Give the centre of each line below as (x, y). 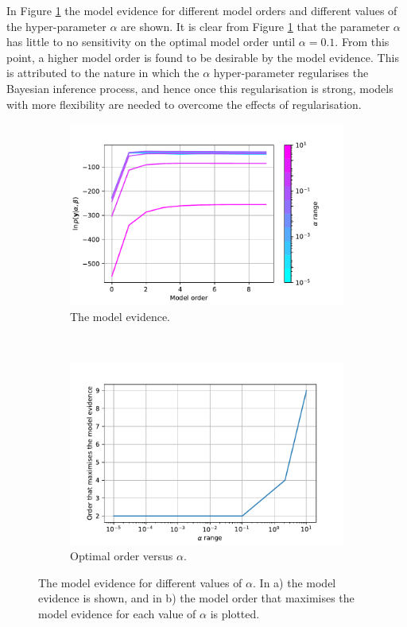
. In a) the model (295, 582)
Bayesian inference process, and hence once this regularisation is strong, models (200, 88)
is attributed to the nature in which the (103, 73)
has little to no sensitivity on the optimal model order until (151, 42)
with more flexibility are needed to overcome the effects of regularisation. (184, 104)
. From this (362, 42)
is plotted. (235, 613)
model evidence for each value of (117, 613)
